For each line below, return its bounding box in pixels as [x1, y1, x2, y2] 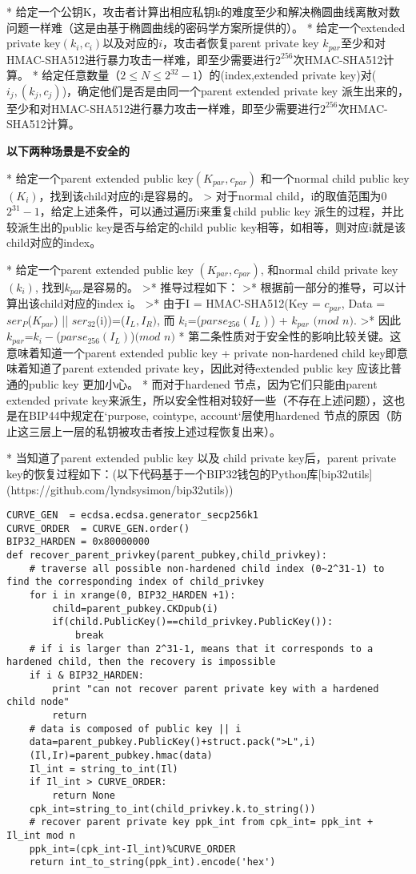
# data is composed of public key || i [29, 723, 242, 735]
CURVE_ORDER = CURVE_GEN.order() [6, 522, 190, 534]
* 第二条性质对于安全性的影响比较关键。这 [178, 328, 402, 344]
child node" [6, 696, 70, 708]
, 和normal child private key [260, 260, 398, 277]
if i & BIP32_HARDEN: [29, 670, 144, 682]
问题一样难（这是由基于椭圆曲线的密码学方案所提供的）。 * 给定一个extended [6, 18, 406, 35]
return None [52, 789, 116, 801]
